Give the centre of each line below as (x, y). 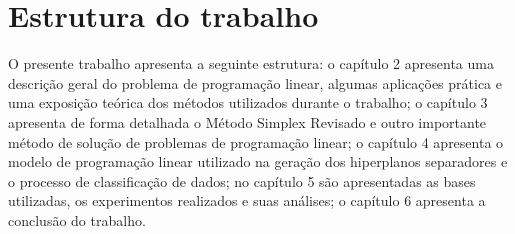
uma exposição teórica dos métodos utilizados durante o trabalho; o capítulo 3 (248, 102)
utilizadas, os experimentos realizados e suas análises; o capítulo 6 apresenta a (247, 200)
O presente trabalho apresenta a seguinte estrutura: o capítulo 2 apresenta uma (251, 63)
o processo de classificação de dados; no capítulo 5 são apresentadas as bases (242, 180)
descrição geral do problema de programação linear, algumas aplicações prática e (255, 82)
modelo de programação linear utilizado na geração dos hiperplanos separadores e (258, 161)
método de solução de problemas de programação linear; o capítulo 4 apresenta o (256, 141)
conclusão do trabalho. (77, 219)
